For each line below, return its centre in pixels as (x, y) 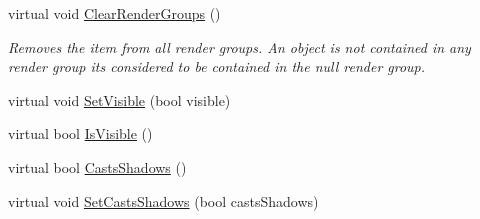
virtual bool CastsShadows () (97, 166)
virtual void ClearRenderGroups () (114, 13)
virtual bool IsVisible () (80, 133)
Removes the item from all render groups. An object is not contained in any (239, 46)
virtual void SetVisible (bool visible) (119, 99)
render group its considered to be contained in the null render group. (217, 66)
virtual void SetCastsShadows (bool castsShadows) (163, 200)
